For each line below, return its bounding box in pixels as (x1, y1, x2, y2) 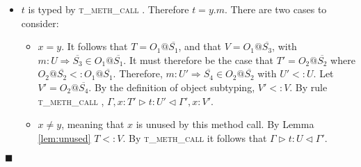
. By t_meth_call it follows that (122, 130, 267, 145)
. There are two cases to (224, 2, 327, 16)
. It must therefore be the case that (123, 52, 274, 67)
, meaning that (61, 117, 125, 132)
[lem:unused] (38, 130, 91, 145)
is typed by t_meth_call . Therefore (28, 2, 189, 16)
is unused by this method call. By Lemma (136, 117, 314, 132)
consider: (21, 15, 59, 30)
